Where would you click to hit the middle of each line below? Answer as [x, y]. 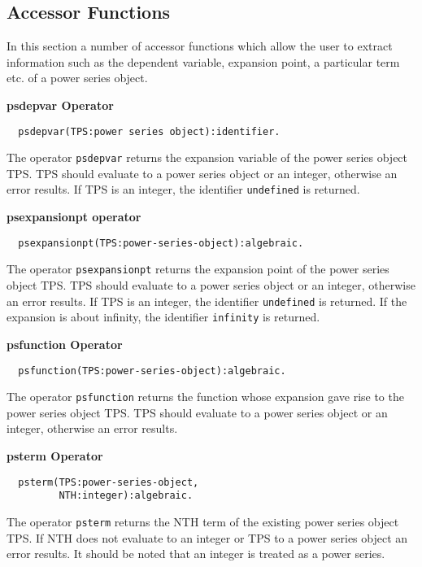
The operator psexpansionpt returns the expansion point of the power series [198, 269]
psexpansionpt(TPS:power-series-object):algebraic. [161, 243]
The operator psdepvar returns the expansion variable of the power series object [207, 157]
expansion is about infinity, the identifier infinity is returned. [163, 317]
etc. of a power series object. [77, 78]
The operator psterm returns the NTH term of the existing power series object [203, 521]
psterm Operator [55, 456]
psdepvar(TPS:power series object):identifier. [149, 131]
